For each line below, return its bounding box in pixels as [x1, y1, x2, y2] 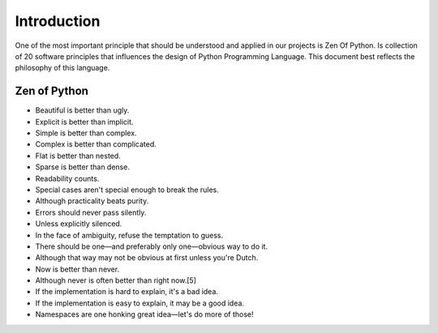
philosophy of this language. [15, 63, 110, 73]
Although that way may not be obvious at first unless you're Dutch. [35, 253, 259, 263]
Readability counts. [35, 173, 100, 183]
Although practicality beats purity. [35, 196, 149, 206]
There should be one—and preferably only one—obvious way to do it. [35, 241, 268, 251]
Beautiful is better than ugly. [35, 105, 130, 115]
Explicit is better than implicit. [35, 117, 134, 126]
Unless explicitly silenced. [35, 219, 122, 228]
